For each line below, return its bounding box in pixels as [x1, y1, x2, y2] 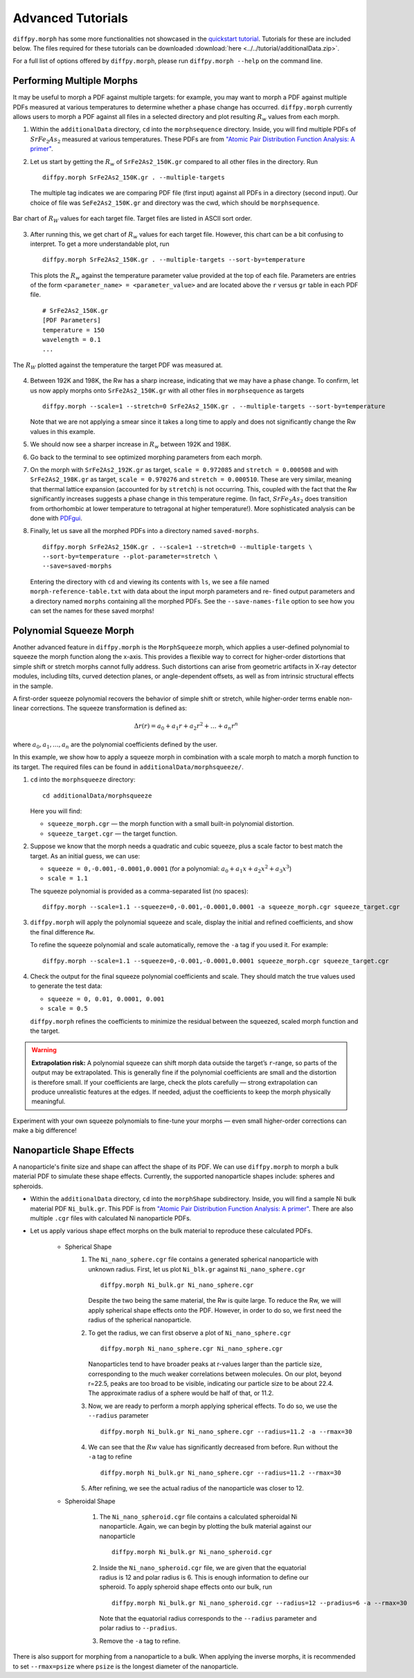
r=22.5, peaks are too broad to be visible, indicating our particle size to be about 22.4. [88, 1380, 334, 1388]
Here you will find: [30, 806, 82, 815]
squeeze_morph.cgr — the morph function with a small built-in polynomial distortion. [47, 820, 294, 828]
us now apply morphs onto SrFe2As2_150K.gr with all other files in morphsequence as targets [30, 386, 305, 395]
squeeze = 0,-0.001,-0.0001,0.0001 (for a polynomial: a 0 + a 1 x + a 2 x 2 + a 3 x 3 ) [47, 864, 292, 874]
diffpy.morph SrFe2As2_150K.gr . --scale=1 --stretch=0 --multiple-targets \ [42, 543, 313, 550]
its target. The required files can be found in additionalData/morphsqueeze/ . [12, 762, 244, 771]
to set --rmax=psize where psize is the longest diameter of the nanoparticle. [12, 1662, 239, 1670]
